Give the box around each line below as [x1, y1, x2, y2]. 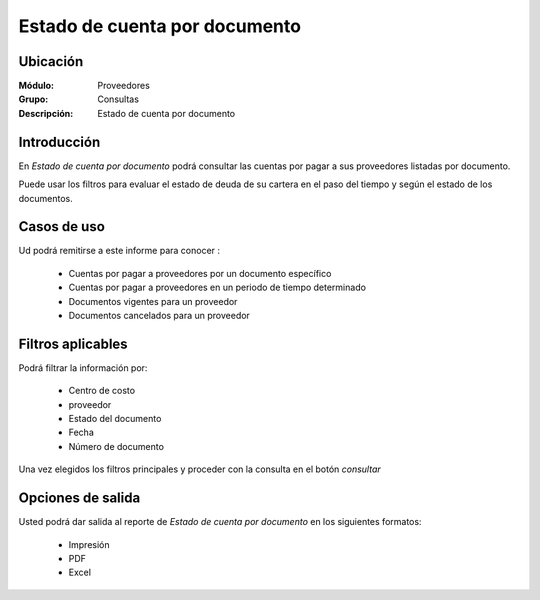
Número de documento [68, 440, 165, 452]
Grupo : [18, 93, 49, 105]
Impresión [68, 538, 110, 550]
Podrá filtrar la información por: [18, 361, 148, 374]
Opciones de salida [18, 490, 141, 507]
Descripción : [18, 107, 74, 119]
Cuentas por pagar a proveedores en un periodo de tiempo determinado [68, 281, 367, 294]
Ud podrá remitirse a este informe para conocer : [18, 245, 220, 257]
